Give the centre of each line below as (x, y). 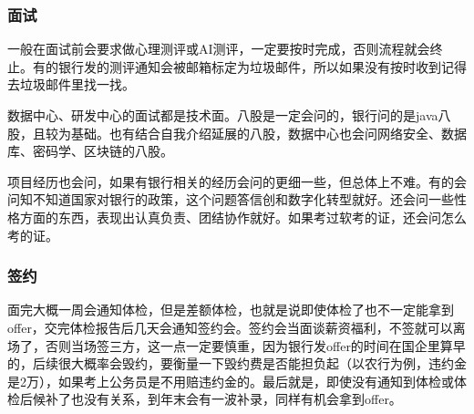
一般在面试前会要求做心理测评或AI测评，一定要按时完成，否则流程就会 (219, 49)
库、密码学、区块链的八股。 (90, 151)
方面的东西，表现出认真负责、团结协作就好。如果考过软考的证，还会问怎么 (243, 217)
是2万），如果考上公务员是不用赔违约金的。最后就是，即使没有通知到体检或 (231, 381)
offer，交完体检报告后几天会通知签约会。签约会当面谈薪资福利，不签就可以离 (237, 327)
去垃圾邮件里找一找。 (71, 84)
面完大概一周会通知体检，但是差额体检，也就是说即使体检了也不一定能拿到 (231, 310)
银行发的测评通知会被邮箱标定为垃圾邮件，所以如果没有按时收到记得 (262, 66)
